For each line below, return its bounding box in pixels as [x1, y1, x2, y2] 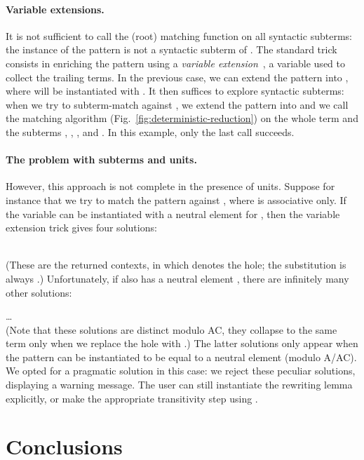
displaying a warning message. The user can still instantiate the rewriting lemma [6, 377, 353, 392]
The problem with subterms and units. [6, 152, 197, 167]
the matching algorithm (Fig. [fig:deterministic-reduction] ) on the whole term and [6, 111, 358, 126]
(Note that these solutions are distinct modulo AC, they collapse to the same [6, 322, 337, 337]
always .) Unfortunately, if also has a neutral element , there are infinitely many [6, 271, 349, 285]
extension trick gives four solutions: [6, 220, 157, 235]
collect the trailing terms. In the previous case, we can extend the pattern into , [6, 69, 349, 84]
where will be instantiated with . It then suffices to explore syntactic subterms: [6, 83, 344, 98]
